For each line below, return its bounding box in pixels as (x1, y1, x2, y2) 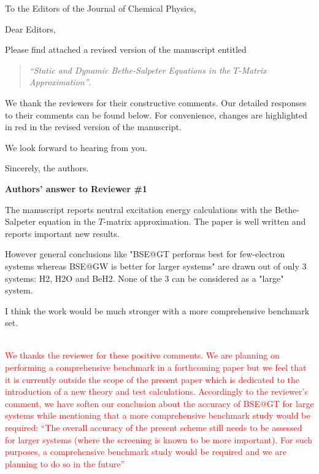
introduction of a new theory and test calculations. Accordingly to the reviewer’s (5, 385, 308, 398)
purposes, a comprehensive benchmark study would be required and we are (5, 445, 287, 458)
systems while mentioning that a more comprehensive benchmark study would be (5, 409, 310, 422)
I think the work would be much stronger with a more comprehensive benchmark (5, 304, 310, 317)
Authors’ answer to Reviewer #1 (5, 182, 147, 195)
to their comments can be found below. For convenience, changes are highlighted (5, 108, 307, 121)
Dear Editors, (5, 22, 56, 35)
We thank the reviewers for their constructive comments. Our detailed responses (5, 96, 307, 109)
